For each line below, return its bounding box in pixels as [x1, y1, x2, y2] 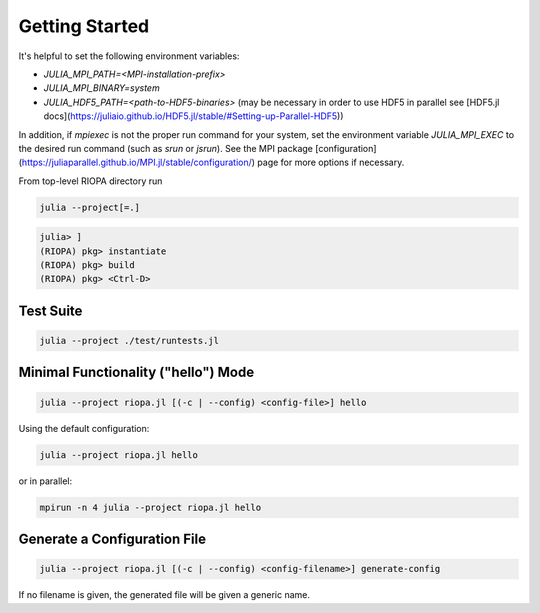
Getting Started [18, 15, 150, 37]
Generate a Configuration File [18, 530, 207, 547]
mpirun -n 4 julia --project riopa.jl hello [39, 501, 262, 513]
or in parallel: [18, 475, 73, 487]
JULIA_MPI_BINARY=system [43, 82, 160, 94]
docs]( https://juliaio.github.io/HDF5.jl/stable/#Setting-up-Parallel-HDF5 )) [43, 110, 344, 122]
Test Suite [18, 302, 83, 319]
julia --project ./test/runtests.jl [39, 335, 220, 346]
